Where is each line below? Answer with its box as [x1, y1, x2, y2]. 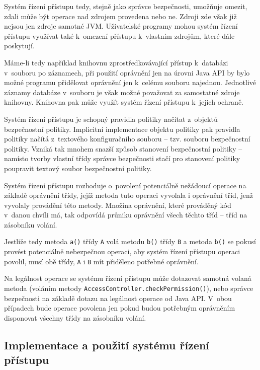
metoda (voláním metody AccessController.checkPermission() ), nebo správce [4, 282, 253, 293]
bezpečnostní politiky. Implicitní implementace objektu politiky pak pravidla [4, 123, 240, 134]
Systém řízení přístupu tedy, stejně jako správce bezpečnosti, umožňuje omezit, [4, 1, 247, 11]
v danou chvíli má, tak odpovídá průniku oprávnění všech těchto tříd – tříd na [4, 209, 247, 220]
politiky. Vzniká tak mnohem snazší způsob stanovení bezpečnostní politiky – [4, 143, 242, 154]
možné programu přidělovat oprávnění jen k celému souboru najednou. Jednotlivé [4, 77, 256, 88]
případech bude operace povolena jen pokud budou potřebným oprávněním [4, 303, 235, 313]
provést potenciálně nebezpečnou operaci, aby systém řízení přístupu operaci [4, 246, 240, 257]
